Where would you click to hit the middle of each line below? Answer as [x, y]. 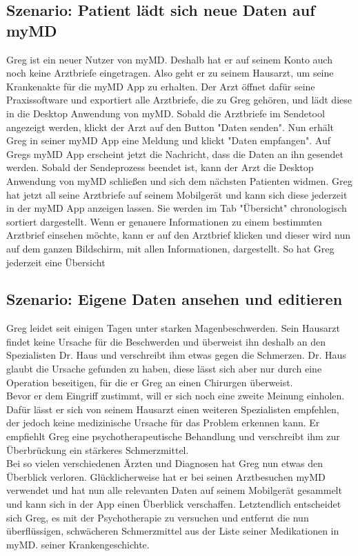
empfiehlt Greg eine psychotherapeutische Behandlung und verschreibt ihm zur [173, 436]
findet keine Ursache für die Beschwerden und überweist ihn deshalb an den [166, 341]
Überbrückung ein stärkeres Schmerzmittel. [98, 449]
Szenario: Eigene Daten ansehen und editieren [175, 299]
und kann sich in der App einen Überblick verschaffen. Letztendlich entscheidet [174, 504]
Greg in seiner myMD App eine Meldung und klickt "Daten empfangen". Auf [169, 140]
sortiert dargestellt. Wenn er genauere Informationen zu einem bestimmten [164, 221]
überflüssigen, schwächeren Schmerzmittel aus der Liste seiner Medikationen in [173, 531]
